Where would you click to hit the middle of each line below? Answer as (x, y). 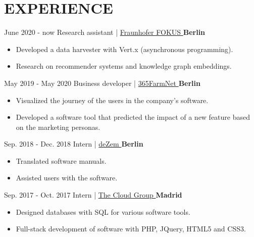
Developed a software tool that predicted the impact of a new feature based (133, 117)
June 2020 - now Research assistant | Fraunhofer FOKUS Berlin (105, 32)
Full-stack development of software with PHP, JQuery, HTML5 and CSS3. (131, 229)
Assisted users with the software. (67, 178)
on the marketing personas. (58, 127)
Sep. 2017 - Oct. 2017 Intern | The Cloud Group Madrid (93, 195)
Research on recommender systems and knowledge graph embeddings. (124, 66)
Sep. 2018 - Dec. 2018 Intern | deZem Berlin (74, 144)
